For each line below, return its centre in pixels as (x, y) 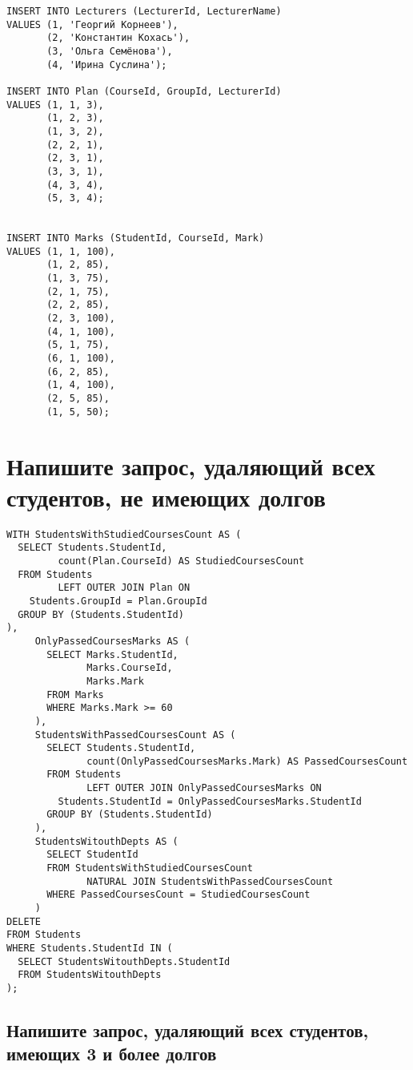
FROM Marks (75, 694)
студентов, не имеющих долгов (166, 497)
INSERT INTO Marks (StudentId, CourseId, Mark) (136, 238)
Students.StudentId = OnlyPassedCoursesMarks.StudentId (210, 801)
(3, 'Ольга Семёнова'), (110, 51)
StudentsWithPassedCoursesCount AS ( (135, 735)
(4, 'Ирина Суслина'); (107, 65)
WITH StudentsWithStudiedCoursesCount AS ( (124, 534)
